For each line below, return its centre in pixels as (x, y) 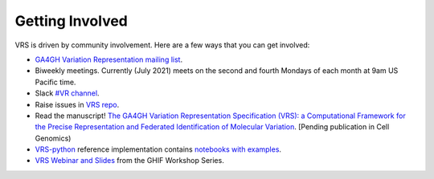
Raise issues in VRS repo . (77, 104)
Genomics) (53, 138)
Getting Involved (71, 21)
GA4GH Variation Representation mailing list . (109, 59)
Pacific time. (55, 82)
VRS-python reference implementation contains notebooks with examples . (158, 149)
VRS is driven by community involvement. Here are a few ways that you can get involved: (162, 45)
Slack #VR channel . (67, 93)
